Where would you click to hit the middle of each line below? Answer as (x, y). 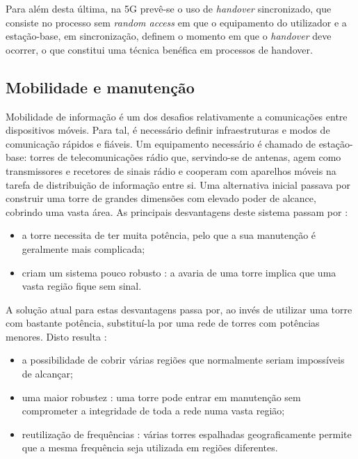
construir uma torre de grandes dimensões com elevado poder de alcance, (161, 198)
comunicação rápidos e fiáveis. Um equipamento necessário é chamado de (161, 143)
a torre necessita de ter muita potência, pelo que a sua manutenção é (169, 235)
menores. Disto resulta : (56, 336)
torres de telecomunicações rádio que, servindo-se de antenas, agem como (186, 157)
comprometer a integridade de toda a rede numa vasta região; (153, 411)
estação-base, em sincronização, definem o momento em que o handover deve (169, 36)
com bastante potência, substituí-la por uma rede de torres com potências (163, 323)
